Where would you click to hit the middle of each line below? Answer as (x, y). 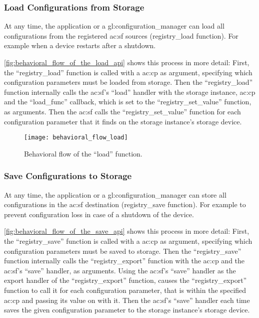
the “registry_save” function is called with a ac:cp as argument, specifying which (128, 241)
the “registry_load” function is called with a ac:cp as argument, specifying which (128, 72)
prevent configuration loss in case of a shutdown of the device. (99, 214)
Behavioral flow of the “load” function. (83, 153)
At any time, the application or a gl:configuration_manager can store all (115, 194)
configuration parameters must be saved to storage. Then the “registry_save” (123, 251)
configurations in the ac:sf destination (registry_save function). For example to (125, 204)
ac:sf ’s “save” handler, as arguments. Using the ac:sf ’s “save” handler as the (120, 270)
